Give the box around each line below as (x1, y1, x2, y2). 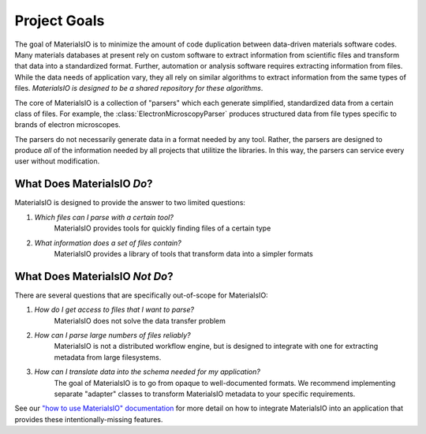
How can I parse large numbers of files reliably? (34, 331, 191, 339)
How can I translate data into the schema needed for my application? (34, 367, 260, 376)
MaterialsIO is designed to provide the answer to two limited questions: (14, 198, 246, 208)
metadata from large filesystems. (54, 352, 162, 362)
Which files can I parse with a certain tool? (34, 212, 174, 222)
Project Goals (14, 12, 105, 29)
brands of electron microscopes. (14, 120, 121, 129)
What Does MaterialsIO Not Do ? (14, 269, 174, 283)
